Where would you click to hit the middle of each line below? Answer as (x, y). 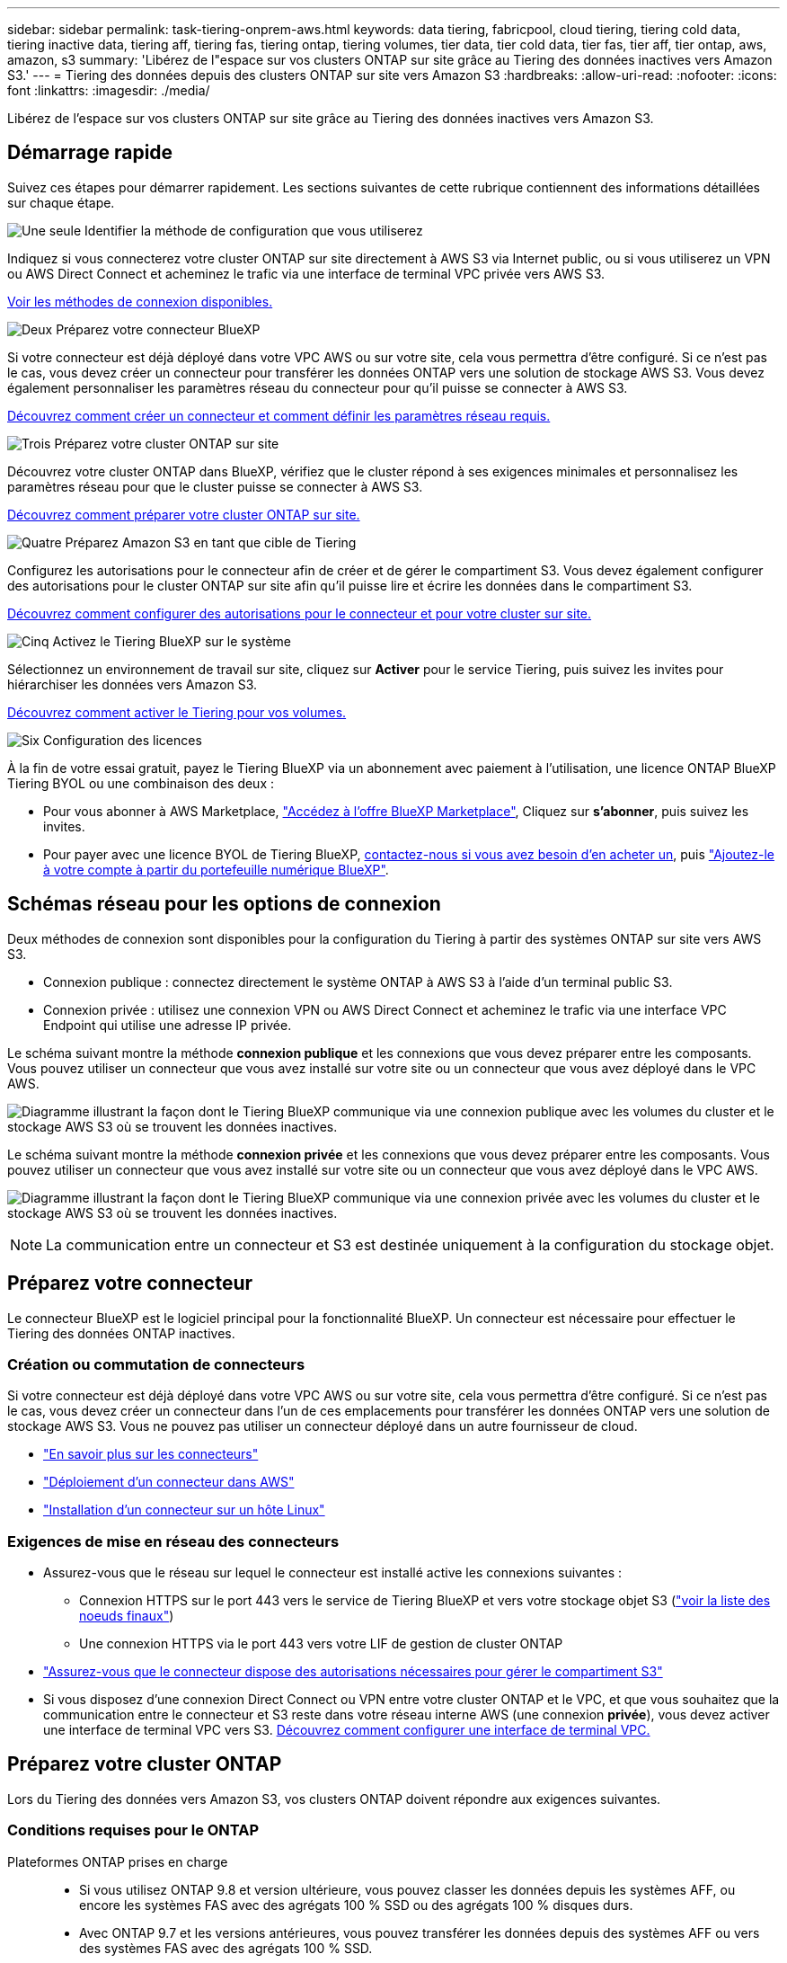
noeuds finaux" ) (127, 1616)
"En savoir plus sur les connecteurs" (151, 1454)
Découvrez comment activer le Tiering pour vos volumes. (177, 712)
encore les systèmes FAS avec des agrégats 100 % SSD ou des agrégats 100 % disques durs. (356, 1905)
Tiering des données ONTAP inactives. (121, 1333)
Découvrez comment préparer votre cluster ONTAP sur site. (184, 514)
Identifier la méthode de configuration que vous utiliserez (254, 230)
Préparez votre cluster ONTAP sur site (167, 443)
